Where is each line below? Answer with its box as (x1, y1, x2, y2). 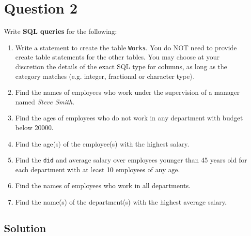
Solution (4, 220, 47, 235)
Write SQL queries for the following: (4, 26, 117, 36)
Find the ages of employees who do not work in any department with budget (15, 113, 243, 123)
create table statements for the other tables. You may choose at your (15, 52, 220, 62)
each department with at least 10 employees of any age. (15, 164, 180, 174)
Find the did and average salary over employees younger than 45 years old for (15, 155, 247, 165)
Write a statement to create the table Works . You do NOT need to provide (15, 42, 237, 52)
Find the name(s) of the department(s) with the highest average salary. (15, 196, 227, 206)
